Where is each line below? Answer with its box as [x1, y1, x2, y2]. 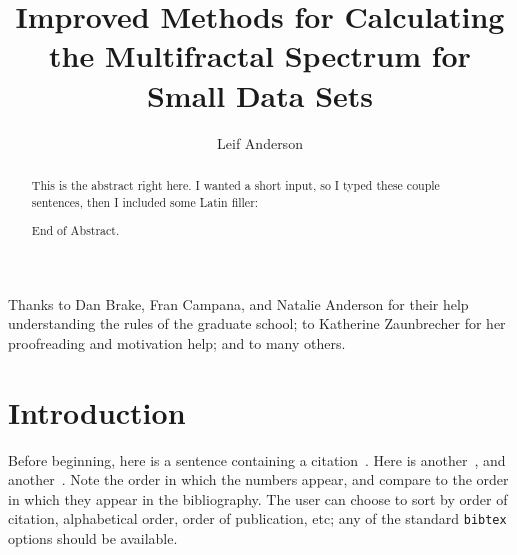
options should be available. [8, 528, 178, 549]
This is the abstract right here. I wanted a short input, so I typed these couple [31, 176, 440, 193]
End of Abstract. [31, 222, 120, 239]
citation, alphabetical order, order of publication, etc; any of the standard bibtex [8, 508, 507, 529]
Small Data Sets [146, 74, 374, 115]
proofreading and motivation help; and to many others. [8, 332, 346, 353]
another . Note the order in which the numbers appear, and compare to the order [8, 469, 509, 490]
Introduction [8, 391, 186, 432]
